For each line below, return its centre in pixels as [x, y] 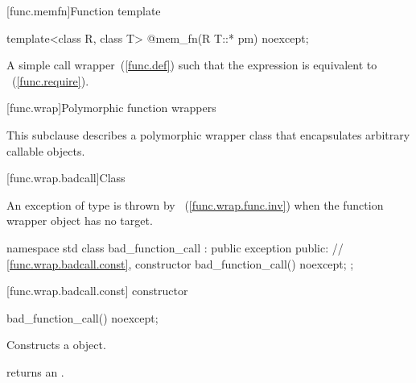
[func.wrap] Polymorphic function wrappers [111, 108]
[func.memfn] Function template [84, 10]
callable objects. [46, 150]
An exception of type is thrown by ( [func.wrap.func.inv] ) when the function [195, 204]
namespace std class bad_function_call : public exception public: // [175, 247]
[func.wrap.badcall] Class [66, 178]
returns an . [35, 371]
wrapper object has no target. [80, 221]
